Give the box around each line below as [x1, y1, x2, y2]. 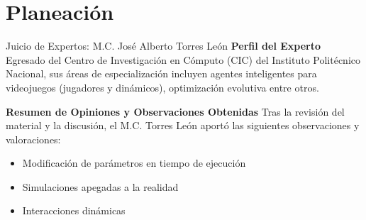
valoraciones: [6, 131, 61, 146]
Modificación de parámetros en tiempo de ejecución [22, 155, 246, 170]
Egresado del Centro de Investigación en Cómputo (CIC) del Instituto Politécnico [6, 52, 361, 67]
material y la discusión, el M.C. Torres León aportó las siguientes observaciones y [6, 118, 360, 133]
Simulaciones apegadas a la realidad [22, 179, 179, 194]
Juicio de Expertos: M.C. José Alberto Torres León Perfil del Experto [6, 38, 321, 53]
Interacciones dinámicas [22, 203, 126, 218]
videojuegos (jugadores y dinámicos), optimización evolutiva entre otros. [6, 79, 319, 94]
